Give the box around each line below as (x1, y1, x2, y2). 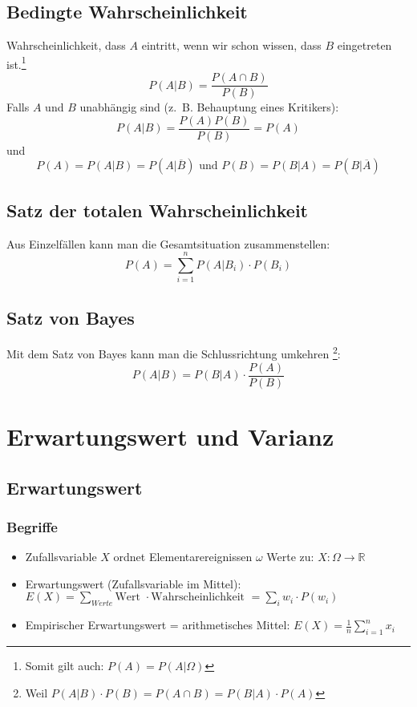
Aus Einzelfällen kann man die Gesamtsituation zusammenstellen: (6, 235, 330, 252)
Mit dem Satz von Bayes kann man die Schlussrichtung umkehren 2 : (6, 343, 341, 362)
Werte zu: (266, 548, 314, 565)
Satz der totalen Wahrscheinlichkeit (6, 197, 308, 222)
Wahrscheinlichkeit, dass (6, 37, 126, 54)
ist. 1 (6, 53, 26, 72)
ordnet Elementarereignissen (113, 548, 253, 565)
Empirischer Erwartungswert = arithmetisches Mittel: (25, 616, 290, 633)
